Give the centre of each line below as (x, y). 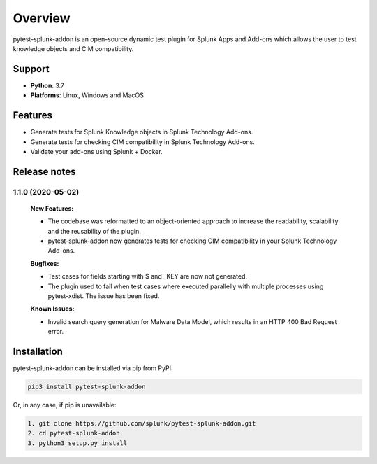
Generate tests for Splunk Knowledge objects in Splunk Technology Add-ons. (142, 132)
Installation (38, 351)
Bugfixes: (45, 263)
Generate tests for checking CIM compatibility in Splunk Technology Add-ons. (142, 142)
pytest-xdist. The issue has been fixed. (104, 296)
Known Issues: (52, 309)
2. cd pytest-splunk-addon (74, 433)
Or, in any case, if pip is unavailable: (65, 405)
